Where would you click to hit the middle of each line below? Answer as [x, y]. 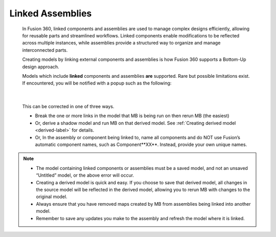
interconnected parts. [45, 50]
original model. [52, 197]
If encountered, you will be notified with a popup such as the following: [97, 83]
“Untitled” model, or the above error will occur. [85, 175]
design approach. [41, 67]
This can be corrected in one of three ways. [68, 106]
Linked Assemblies [51, 13]
